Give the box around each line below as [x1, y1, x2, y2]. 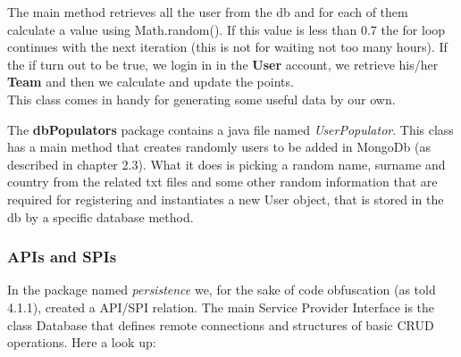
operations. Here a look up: [7, 333, 156, 352]
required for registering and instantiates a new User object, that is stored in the [7, 189, 444, 208]
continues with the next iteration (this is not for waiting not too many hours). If [7, 37, 448, 56]
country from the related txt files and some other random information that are [7, 172, 438, 191]
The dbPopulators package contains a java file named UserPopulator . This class [7, 120, 454, 138]
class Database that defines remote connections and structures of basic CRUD [7, 315, 434, 334]
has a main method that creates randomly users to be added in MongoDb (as [7, 137, 431, 156]
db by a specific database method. [7, 207, 194, 226]
